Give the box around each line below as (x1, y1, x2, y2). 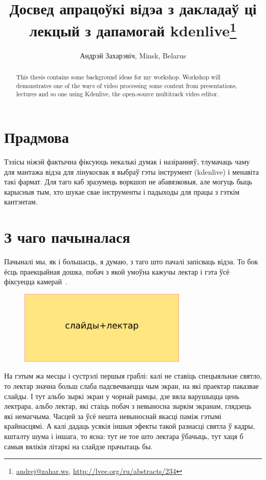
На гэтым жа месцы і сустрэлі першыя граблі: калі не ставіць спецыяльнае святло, (4, 370, 262, 381)
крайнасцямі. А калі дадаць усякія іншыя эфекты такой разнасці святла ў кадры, (4, 421, 255, 431)
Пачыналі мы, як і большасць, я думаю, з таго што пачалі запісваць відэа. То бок (4, 256, 258, 267)
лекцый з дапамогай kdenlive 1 (29, 18, 237, 41)
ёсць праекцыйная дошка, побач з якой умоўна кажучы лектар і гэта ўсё (4, 266, 230, 277)
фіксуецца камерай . (4, 276, 68, 287)
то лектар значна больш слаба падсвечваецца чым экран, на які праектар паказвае (4, 381, 259, 391)
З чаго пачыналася (4, 226, 130, 247)
